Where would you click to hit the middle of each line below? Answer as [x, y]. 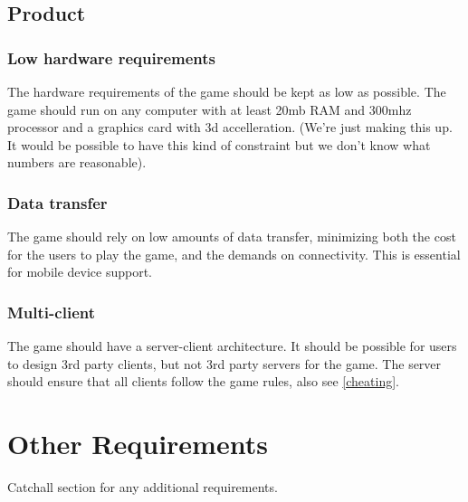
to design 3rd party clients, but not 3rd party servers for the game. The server [224, 363]
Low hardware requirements [112, 57]
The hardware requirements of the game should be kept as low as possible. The [227, 91]
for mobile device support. [80, 272]
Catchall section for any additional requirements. [143, 487]
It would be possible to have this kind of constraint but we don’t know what [219, 144]
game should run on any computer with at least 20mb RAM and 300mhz [210, 109]
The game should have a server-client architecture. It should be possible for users [232, 346]
